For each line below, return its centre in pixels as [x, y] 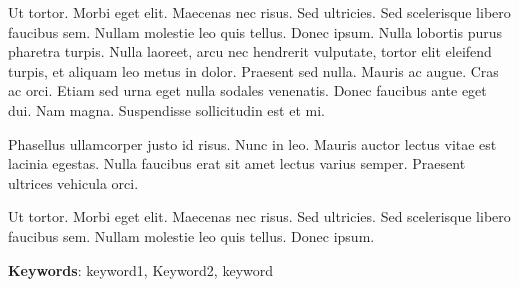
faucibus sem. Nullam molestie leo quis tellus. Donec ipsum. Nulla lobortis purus [255, 31]
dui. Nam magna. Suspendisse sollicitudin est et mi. [166, 109]
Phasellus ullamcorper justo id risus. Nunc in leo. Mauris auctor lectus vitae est [252, 143]
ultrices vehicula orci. [73, 182]
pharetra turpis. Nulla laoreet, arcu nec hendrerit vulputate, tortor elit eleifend [250, 51]
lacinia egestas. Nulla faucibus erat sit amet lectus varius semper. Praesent [237, 163]
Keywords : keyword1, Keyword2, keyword [141, 269]
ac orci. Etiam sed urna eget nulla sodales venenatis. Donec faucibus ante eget [247, 90]
